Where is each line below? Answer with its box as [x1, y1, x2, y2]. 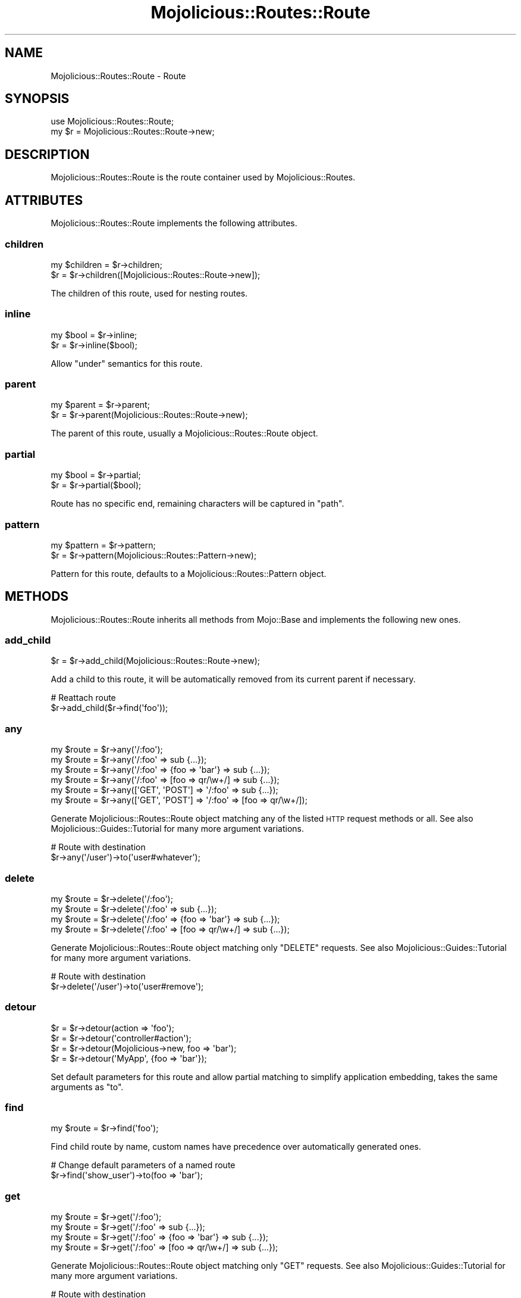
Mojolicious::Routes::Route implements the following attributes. [51, 218, 297, 229]
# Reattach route [51, 692, 116, 703]
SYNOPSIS [5, 91, 70, 107]
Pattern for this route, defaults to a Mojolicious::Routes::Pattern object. [51, 568, 327, 579]
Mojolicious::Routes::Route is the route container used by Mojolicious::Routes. [51, 172, 356, 183]
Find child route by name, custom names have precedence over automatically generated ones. [51, 1141, 422, 1152]
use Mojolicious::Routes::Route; [51, 116, 174, 127]
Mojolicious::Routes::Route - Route [51, 70, 186, 81]
